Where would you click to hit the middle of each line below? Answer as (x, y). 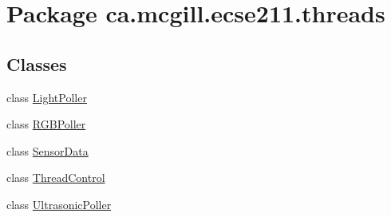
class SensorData (47, 150)
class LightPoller (47, 97)
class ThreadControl (56, 178)
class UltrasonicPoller (59, 204)
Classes (37, 63)
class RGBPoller (46, 124)
